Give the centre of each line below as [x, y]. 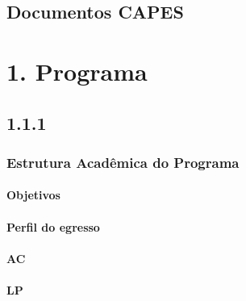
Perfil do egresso [53, 226]
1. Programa [77, 71]
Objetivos [33, 195]
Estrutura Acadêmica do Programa [123, 162]
